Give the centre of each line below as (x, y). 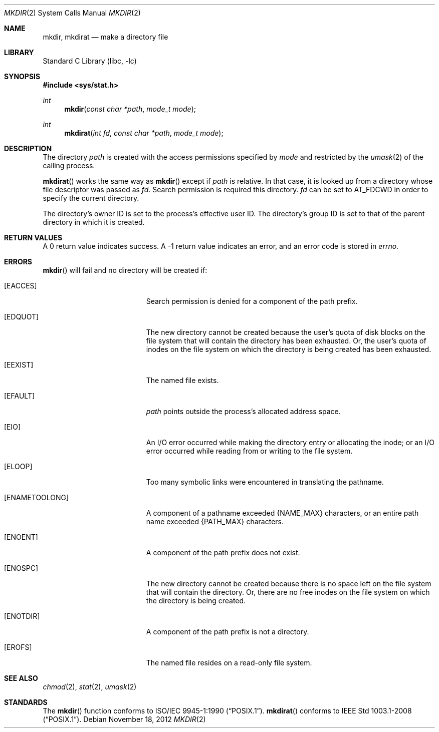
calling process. (69, 165)
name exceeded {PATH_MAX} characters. (215, 521)
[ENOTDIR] (22, 616)
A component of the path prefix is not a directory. (228, 632)
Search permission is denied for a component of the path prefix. (252, 301)
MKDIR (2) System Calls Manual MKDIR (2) (72, 13)
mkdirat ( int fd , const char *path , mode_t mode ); (144, 133)
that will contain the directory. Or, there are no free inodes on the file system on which (288, 592)
